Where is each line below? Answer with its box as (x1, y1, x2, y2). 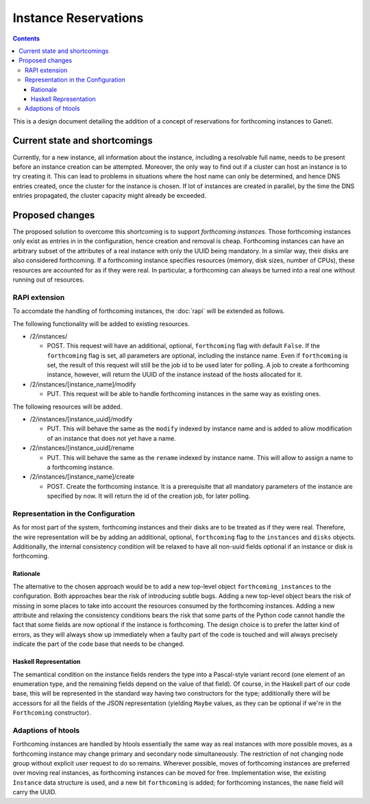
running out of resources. (12, 275, 85, 284)
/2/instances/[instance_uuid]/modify (29, 415, 133, 424)
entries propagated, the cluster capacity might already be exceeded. (12, 192, 207, 200)
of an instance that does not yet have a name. (47, 434, 176, 442)
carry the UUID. (12, 788, 57, 796)
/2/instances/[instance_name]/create (29, 472, 135, 481)
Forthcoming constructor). (12, 709, 92, 717)
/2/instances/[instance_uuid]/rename (29, 444, 134, 452)
